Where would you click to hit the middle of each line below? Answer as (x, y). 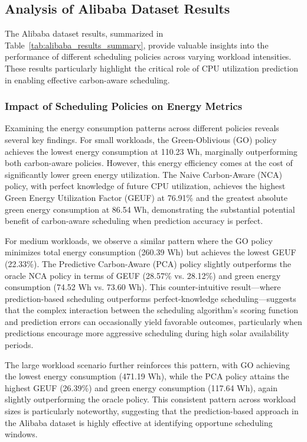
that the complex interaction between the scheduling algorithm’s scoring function (151, 310)
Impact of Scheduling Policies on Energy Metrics (124, 106)
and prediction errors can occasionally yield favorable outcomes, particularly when (153, 321)
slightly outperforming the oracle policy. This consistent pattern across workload (151, 399)
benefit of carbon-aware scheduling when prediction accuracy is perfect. (134, 221)
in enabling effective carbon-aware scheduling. (87, 79)
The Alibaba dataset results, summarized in (84, 33)
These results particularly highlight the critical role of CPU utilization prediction (151, 68)
